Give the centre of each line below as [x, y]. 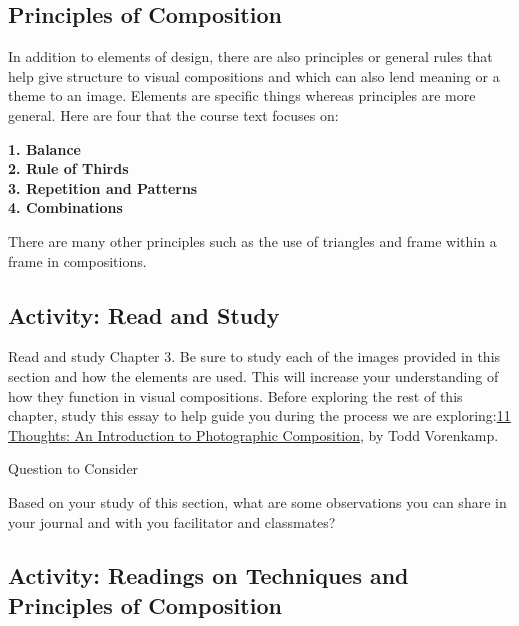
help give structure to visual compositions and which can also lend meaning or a [254, 75]
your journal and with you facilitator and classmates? [172, 521]
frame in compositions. [77, 260]
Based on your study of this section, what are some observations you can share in [257, 501]
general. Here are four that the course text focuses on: [173, 114]
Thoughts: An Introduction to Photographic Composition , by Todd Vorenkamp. [253, 434]
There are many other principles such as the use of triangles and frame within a [252, 240]
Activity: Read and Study [144, 314]
